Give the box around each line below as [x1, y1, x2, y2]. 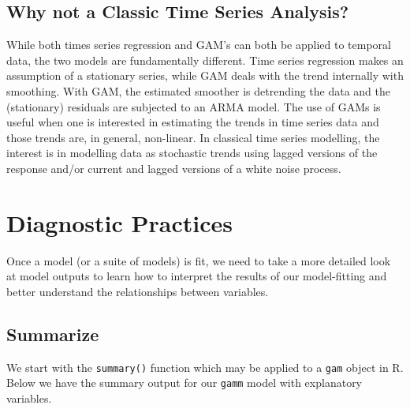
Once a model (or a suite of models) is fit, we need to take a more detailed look [6, 252, 391, 268]
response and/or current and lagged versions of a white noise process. [6, 159, 341, 176]
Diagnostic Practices [6, 206, 233, 238]
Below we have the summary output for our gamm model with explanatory [6, 374, 363, 391]
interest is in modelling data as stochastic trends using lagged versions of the [6, 144, 378, 161]
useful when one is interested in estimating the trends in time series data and [6, 114, 379, 130]
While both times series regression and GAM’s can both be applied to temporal [6, 36, 391, 53]
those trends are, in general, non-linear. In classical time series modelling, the [6, 129, 380, 145]
